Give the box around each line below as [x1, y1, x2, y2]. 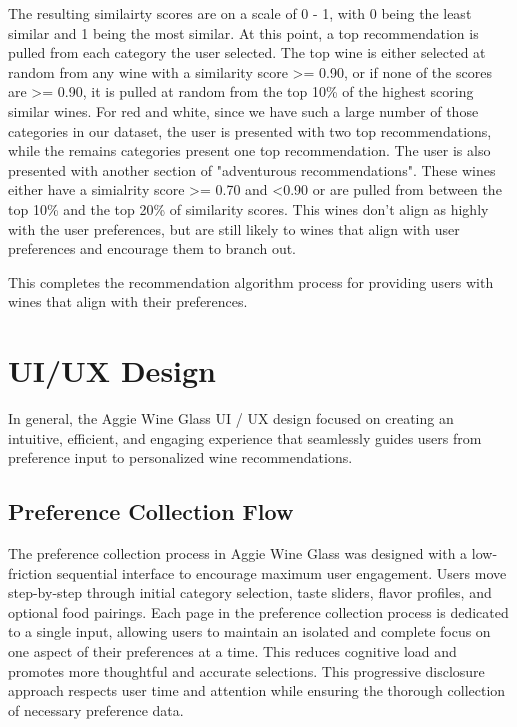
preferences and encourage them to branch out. [8, 238, 297, 259]
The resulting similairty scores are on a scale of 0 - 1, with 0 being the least [8, 3, 472, 23]
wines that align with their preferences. [8, 291, 248, 312]
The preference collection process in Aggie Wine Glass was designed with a [8, 543, 468, 564]
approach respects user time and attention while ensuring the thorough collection [8, 680, 506, 701]
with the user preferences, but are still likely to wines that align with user [8, 218, 460, 239]
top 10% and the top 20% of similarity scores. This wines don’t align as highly [8, 198, 489, 219]
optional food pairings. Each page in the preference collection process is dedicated [8, 601, 509, 622]
